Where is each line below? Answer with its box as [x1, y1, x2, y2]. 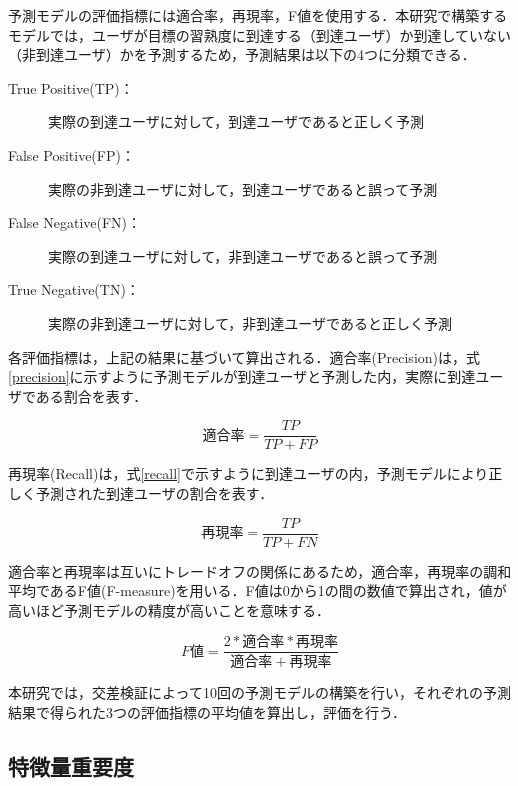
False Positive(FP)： [8, 144, 135, 165]
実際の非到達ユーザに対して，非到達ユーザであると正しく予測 [48, 312, 452, 333]
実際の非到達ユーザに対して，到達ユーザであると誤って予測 [48, 178, 438, 199]
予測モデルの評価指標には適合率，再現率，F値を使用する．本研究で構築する [8, 5, 508, 25]
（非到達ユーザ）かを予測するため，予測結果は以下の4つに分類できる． [8, 44, 476, 65]
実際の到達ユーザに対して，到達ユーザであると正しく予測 [48, 111, 424, 132]
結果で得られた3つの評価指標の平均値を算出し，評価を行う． [8, 701, 406, 722]
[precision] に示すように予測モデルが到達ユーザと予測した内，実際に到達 [8, 366, 476, 387]
